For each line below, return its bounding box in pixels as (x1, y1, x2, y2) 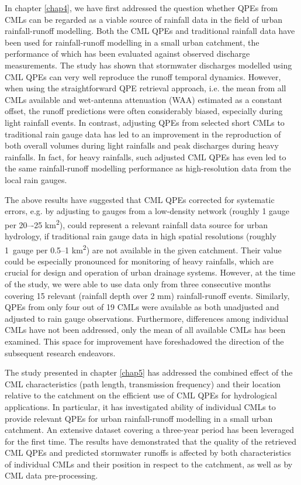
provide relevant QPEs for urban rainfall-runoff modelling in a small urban (5, 412, 273, 424)
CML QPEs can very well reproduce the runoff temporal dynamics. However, (5, 70, 281, 82)
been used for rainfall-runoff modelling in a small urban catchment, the (5, 36, 260, 48)
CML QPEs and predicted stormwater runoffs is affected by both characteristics (5, 446, 292, 459)
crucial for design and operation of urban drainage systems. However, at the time (5, 266, 296, 278)
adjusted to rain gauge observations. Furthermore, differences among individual (5, 312, 289, 324)
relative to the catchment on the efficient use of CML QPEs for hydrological (5, 389, 277, 401)
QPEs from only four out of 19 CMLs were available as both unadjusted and (5, 301, 279, 313)
